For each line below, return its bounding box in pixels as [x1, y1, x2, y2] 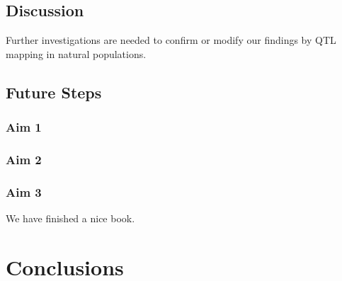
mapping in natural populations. [6, 46, 147, 61]
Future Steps [6, 81, 102, 103]
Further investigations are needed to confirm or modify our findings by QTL [6, 33, 336, 47]
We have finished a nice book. [6, 211, 135, 226]
